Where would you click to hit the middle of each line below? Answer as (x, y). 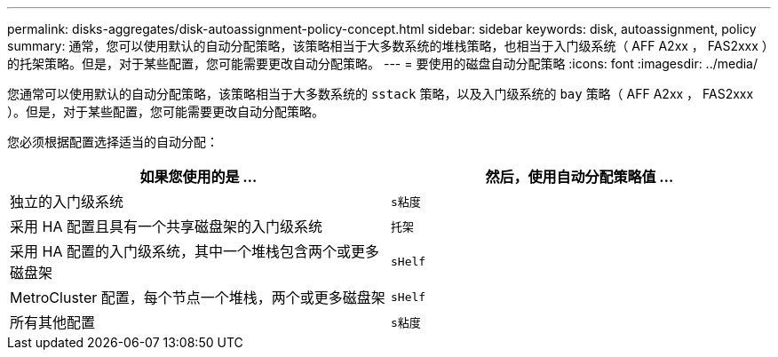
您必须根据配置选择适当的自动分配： (113, 142)
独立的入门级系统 (67, 202)
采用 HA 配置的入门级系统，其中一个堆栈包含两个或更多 (194, 251)
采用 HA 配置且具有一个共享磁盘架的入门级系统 (166, 226)
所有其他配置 (53, 322)
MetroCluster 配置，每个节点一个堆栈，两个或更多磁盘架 (198, 297)
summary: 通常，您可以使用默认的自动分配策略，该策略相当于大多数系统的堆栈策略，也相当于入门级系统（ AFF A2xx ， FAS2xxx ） (388, 46)
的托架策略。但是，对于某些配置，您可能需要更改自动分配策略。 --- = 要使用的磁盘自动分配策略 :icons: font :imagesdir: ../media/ (383, 63)
